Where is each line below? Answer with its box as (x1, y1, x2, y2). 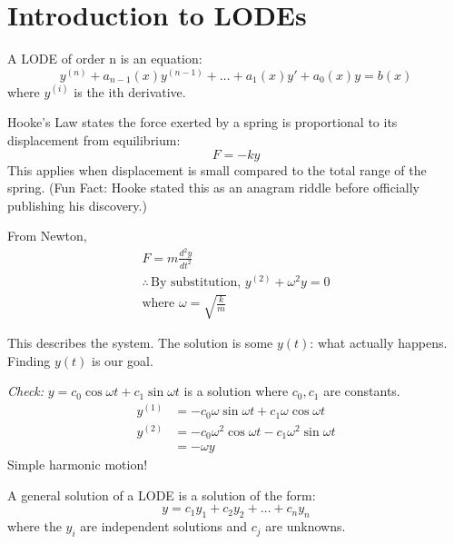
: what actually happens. (310, 333, 448, 352)
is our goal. (92, 351, 153, 370)
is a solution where (183, 381, 289, 401)
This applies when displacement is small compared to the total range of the (7, 160, 427, 179)
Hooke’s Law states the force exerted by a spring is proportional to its (7, 113, 398, 132)
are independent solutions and (80, 517, 248, 536)
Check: (7, 381, 44, 401)
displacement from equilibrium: (7, 130, 181, 149)
